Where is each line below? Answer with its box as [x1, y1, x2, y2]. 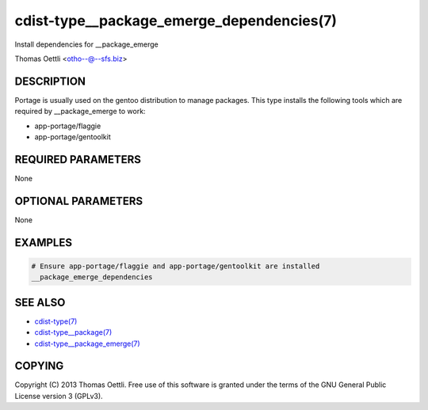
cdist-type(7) [34, 317, 78, 326]
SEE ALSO [14, 295, 66, 309]
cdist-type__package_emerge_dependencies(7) [14, 12, 337, 29]
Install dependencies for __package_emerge [14, 40, 159, 49]
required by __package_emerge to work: [14, 107, 146, 116]
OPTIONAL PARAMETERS [14, 194, 143, 207]
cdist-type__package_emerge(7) [34, 339, 140, 348]
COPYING [14, 359, 64, 373]
